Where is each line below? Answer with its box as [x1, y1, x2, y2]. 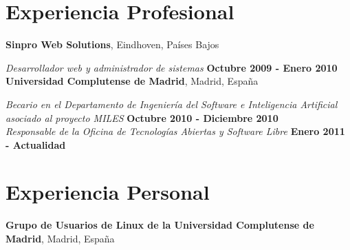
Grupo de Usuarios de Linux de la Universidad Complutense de [6, 218, 314, 232]
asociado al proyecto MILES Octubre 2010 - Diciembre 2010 [6, 110, 278, 125]
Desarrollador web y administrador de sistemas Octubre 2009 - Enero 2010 [6, 60, 338, 74]
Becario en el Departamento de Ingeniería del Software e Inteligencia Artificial [6, 96, 338, 111]
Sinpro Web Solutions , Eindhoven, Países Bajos [6, 37, 219, 52]
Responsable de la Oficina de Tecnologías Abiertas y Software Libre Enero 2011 [6, 124, 345, 138]
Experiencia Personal [6, 178, 210, 206]
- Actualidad [6, 137, 66, 152]
